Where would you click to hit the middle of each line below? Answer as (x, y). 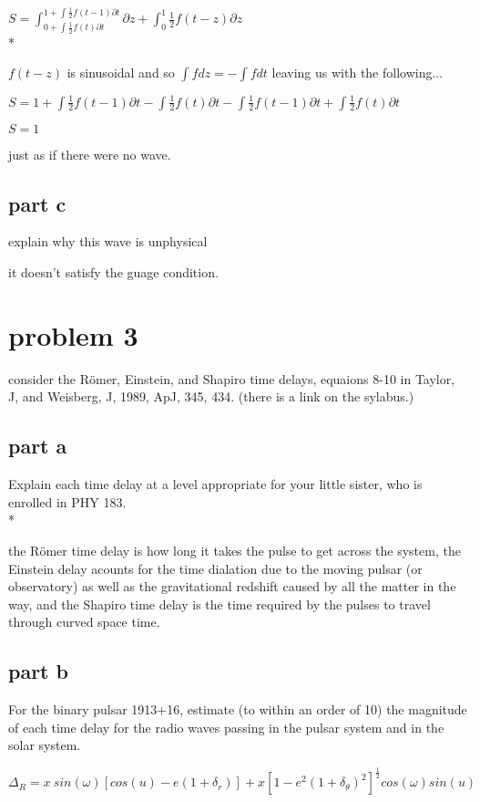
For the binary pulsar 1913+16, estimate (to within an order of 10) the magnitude (238, 709)
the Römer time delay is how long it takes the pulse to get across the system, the (235, 550)
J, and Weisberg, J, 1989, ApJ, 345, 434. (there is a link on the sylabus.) (211, 396)
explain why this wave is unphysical (108, 241)
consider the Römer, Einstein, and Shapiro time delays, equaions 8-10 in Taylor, (232, 378)
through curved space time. (84, 622)
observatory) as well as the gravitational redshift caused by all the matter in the (232, 586)
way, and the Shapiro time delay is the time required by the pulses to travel (220, 604)
